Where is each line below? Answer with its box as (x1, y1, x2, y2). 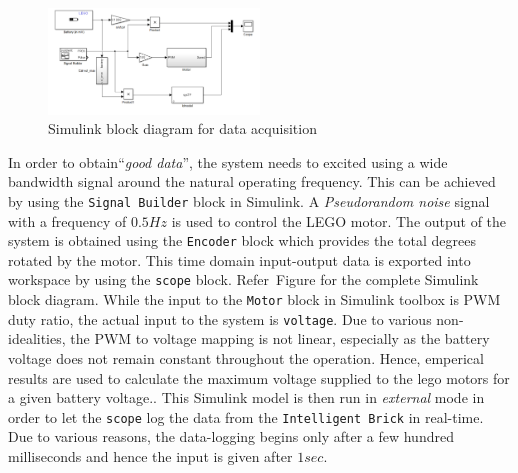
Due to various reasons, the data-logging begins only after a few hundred (8, 426, 454, 447)
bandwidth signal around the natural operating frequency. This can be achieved (8, 171, 496, 192)
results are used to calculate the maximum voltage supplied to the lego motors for (8, 367, 510, 388)
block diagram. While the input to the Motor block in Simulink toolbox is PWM (8, 289, 501, 310)
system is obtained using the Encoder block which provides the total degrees (8, 230, 476, 251)
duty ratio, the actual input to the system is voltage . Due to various (8, 308, 432, 329)
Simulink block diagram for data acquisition (48, 118, 317, 139)
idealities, (8, 328, 66, 349)
